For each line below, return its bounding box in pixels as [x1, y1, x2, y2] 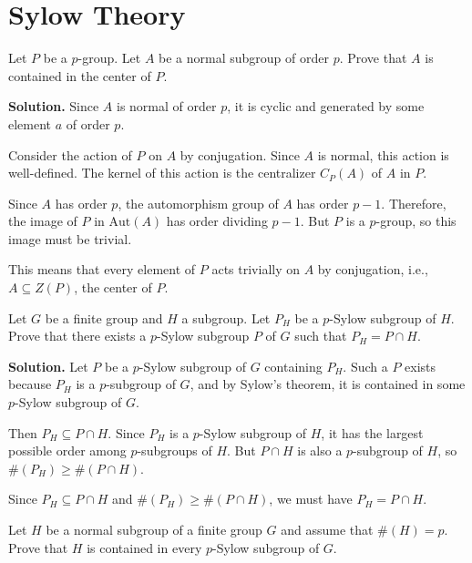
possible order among [8, 441, 127, 460]
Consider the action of [8, 145, 132, 164]
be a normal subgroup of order [159, 48, 329, 67]
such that [294, 326, 347, 345]
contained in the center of [8, 66, 151, 85]
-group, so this [375, 211, 457, 230]
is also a [297, 441, 343, 460]
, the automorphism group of [118, 193, 279, 212]
